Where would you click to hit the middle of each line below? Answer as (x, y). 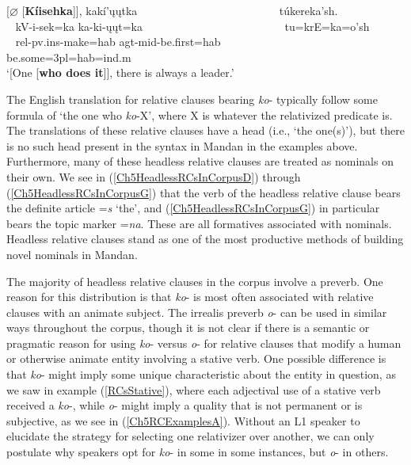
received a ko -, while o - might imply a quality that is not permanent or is (185, 405)
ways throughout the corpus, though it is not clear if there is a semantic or (188, 328)
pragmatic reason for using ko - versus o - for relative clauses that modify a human (204, 343)
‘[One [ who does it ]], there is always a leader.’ (120, 72)
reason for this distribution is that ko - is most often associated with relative (190, 297)
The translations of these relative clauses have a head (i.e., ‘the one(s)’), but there (205, 130)
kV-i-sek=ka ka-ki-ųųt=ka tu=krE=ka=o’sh (192, 26)
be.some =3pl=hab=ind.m (69, 57)
